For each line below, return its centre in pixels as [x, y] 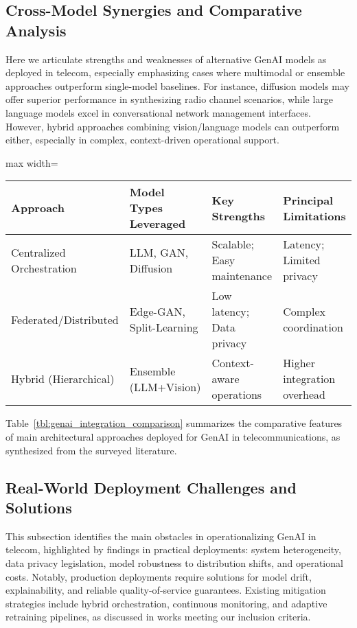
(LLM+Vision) [165, 386]
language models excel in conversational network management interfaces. [158, 112]
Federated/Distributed [65, 319]
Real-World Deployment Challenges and [151, 487]
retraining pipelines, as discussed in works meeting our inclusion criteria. [158, 617]
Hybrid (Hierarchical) [63, 379]
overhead [304, 395]
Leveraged [158, 224]
